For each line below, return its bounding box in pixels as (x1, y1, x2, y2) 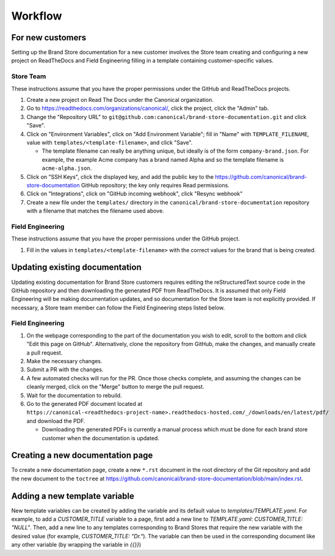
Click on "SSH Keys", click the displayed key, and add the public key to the (26, 173, 214, 180)
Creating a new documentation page (11, 450, 153, 461)
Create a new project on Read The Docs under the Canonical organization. (26, 96, 214, 103)
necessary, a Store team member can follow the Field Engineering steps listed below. (11, 304, 225, 311)
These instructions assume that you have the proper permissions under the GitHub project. (11, 235, 240, 242)
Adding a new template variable (11, 491, 134, 501)
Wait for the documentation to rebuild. (26, 391, 122, 399)
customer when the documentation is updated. (41, 434, 160, 442)
